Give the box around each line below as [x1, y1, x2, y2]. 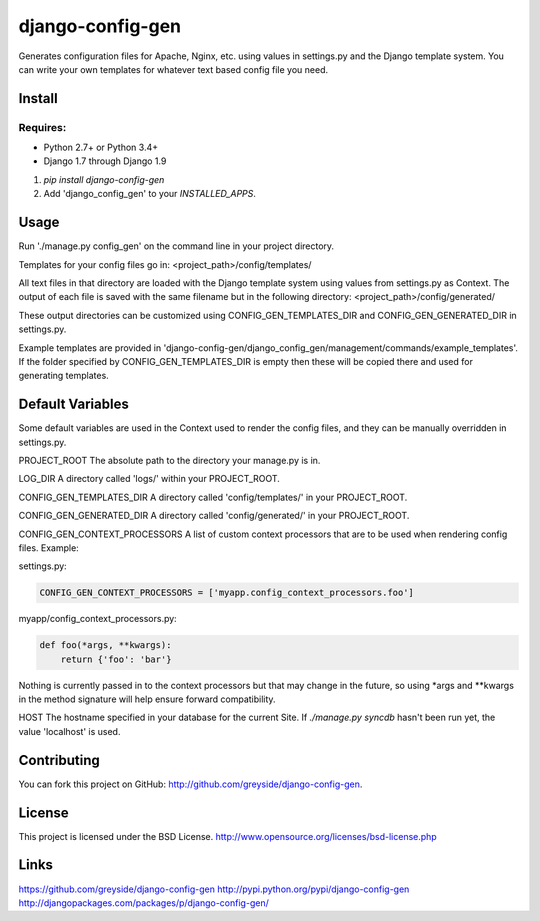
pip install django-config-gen [43, 173, 165, 185]
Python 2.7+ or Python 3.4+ [43, 141, 159, 154]
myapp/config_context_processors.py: [18, 613, 177, 625]
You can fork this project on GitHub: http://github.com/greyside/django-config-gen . [18, 778, 363, 790]
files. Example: [18, 541, 79, 554]
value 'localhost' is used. [18, 725, 121, 737]
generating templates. [18, 370, 109, 382]
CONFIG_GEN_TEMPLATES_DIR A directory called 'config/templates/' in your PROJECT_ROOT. [18, 491, 408, 503]
